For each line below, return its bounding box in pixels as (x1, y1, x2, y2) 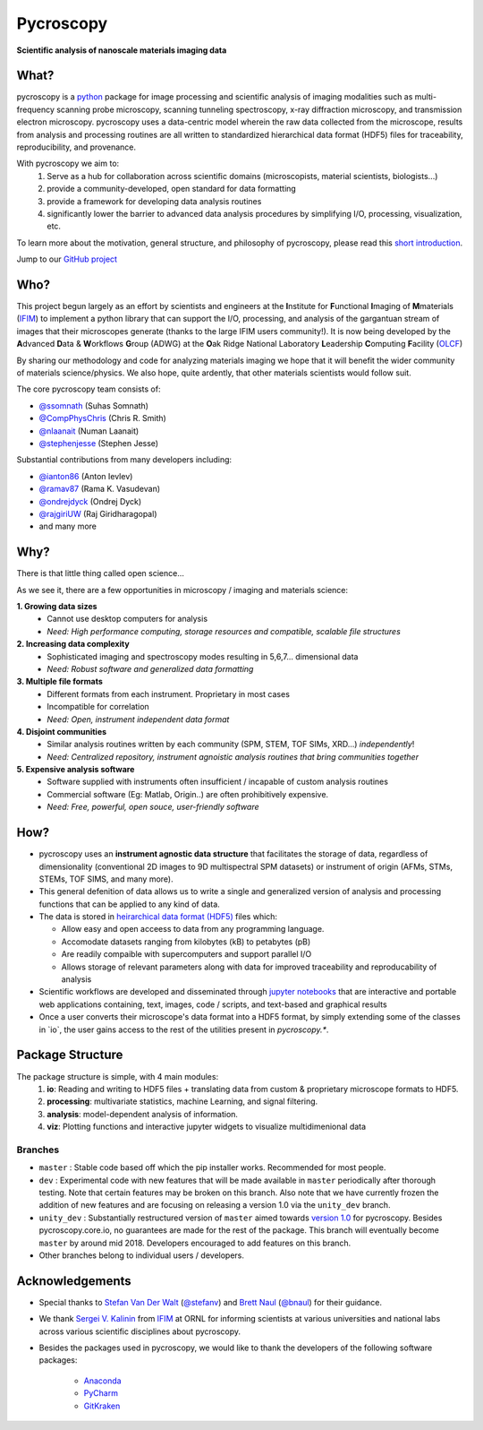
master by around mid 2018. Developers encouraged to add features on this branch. (38, 1237, 352, 1248)
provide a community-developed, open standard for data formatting (47, 184, 297, 194)
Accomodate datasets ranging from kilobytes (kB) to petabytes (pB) (61, 936, 311, 947)
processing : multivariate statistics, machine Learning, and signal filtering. (47, 1096, 318, 1107)
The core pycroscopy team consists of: (16, 383, 161, 394)
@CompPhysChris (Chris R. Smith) (38, 413, 167, 424)
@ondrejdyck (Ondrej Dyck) (38, 495, 142, 506)
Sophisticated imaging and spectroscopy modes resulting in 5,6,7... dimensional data (47, 650, 359, 662)
